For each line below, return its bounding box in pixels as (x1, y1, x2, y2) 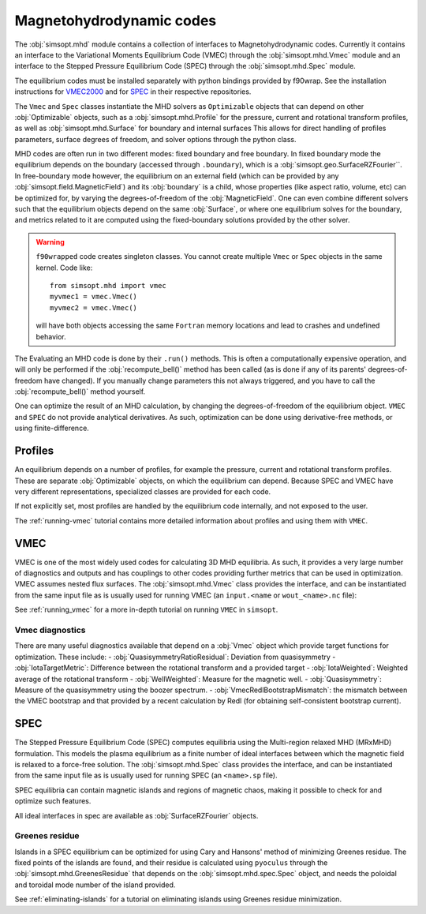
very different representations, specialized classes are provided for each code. (14, 486, 271, 496)
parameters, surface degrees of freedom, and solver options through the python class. (14, 134, 297, 144)
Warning (35, 237, 65, 246)
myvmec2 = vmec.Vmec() (50, 303, 138, 312)
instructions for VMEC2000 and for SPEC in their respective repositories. (14, 87, 252, 96)
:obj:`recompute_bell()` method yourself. (14, 387, 146, 396)
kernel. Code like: (35, 263, 93, 272)
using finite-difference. (14, 423, 90, 433)
